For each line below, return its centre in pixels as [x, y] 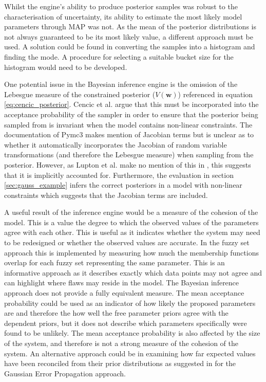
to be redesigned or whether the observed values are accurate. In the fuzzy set [127, 242]
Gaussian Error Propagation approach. [65, 373]
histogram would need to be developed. [66, 67]
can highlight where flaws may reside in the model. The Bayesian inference [122, 283]
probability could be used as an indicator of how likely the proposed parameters [130, 303]
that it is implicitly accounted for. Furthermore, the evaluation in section [119, 175]
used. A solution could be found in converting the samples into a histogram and [130, 47]
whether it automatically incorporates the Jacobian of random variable [116, 144]
